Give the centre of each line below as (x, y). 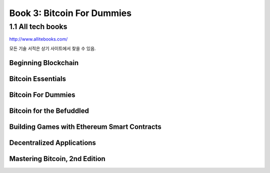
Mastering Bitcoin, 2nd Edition (57, 159)
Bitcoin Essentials (37, 78)
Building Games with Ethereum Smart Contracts (85, 127)
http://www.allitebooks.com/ (38, 39)
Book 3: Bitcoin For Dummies (70, 13)
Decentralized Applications (52, 143)
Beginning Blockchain (44, 63)
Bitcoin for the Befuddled (49, 111)
